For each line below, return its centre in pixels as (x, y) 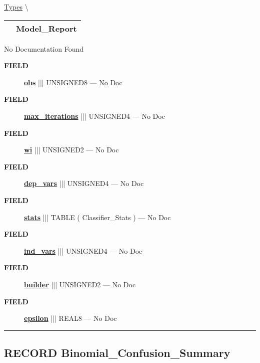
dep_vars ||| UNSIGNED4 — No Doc (84, 183)
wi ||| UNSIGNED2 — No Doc (71, 150)
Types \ (16, 7)
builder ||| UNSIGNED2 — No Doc (80, 284)
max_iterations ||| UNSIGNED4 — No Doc (94, 116)
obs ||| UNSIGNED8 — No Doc (73, 82)
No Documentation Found (44, 48)
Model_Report (46, 28)
